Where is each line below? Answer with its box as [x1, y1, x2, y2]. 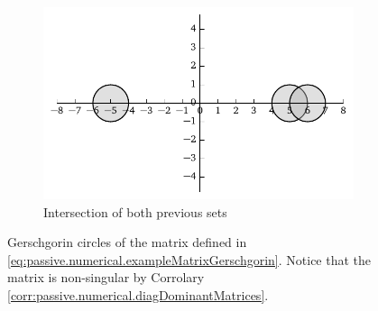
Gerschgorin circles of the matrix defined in [7, 233, 247, 252]
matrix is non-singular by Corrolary [7, 268, 205, 287]
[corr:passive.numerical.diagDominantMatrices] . [7, 285, 269, 304]
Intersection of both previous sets [43, 202, 227, 221]
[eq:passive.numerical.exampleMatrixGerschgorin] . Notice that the [7, 250, 372, 269]
